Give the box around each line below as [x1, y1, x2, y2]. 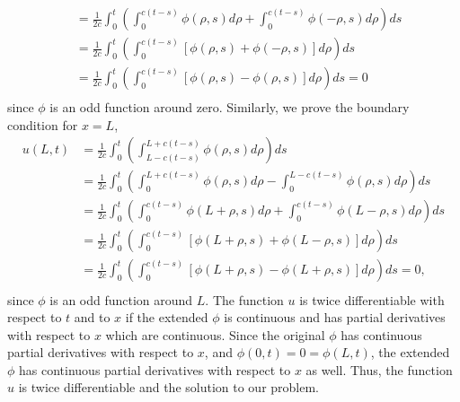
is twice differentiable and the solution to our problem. [18, 378, 320, 397]
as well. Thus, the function [305, 360, 453, 379]
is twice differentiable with [299, 290, 445, 309]
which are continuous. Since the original [105, 325, 325, 344]
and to [74, 308, 111, 327]
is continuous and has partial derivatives [224, 308, 446, 327]
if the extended [125, 308, 208, 327]
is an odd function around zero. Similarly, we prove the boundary [49, 98, 410, 117]
